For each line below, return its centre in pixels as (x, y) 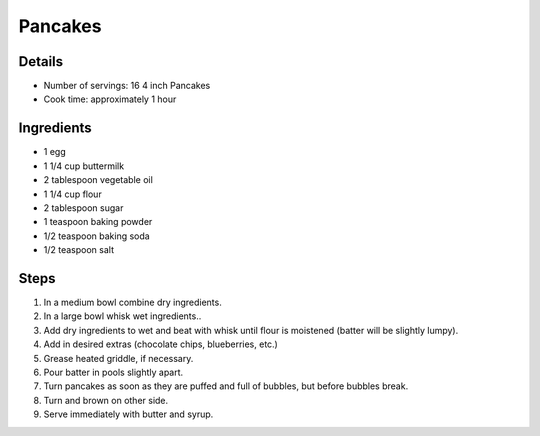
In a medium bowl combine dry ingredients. (132, 302)
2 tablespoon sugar (83, 207)
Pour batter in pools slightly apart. (113, 372)
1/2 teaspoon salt (79, 250)
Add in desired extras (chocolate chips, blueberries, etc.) (161, 344)
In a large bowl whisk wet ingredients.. (122, 316)
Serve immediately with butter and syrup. (128, 414)
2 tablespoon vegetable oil (98, 180)
